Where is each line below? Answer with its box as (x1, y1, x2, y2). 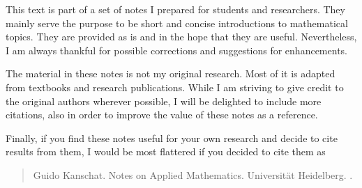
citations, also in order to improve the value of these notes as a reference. (6, 107, 318, 122)
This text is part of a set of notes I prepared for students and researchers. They (6, 2, 345, 16)
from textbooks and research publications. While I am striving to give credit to (6, 79, 344, 94)
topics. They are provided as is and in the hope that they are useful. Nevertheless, (6, 29, 357, 44)
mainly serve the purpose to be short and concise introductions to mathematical (6, 15, 348, 30)
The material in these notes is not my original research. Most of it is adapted (6, 66, 335, 81)
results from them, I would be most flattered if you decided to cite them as (6, 144, 326, 159)
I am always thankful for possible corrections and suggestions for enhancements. (6, 42, 347, 57)
